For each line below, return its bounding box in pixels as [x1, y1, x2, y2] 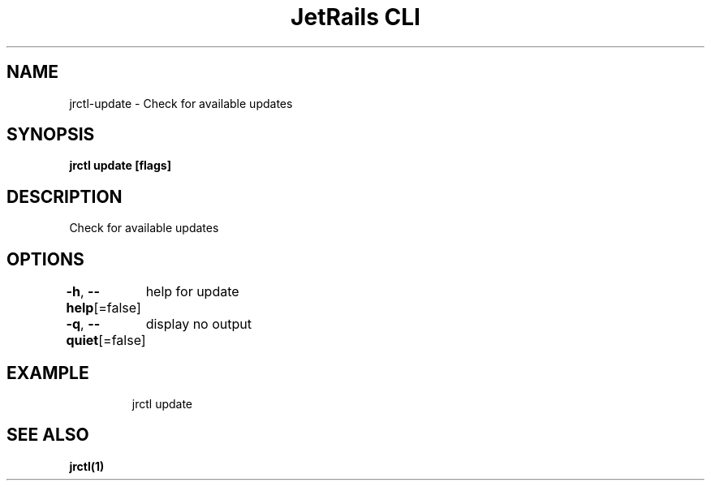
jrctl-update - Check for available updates [69, 96, 293, 110]
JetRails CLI [291, 3, 420, 31]
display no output [145, 316, 252, 333]
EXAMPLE [6, 362, 89, 383]
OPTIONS [6, 248, 84, 269]
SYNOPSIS [6, 124, 95, 145]
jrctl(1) [69, 459, 105, 473]
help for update [145, 283, 239, 300]
